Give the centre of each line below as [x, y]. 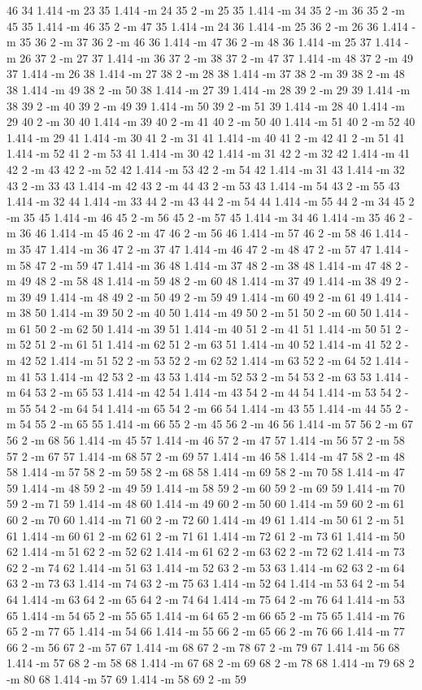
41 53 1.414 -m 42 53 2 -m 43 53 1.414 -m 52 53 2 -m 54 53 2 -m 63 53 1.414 [211, 376]
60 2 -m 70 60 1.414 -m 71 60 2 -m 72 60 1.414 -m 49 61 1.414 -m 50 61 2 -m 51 [206, 519]
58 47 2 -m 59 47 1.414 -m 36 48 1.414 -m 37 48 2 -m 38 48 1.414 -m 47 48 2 [211, 265]
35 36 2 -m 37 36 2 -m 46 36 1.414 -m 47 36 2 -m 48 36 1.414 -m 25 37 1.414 [211, 42]
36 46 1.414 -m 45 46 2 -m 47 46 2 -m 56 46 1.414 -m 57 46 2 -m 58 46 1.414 [211, 233]
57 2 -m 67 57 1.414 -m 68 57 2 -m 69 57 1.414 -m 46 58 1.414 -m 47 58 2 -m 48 [206, 456]
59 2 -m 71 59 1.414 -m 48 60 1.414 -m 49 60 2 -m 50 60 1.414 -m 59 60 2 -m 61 [206, 503]
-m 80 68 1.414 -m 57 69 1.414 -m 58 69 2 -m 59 [126, 678]
